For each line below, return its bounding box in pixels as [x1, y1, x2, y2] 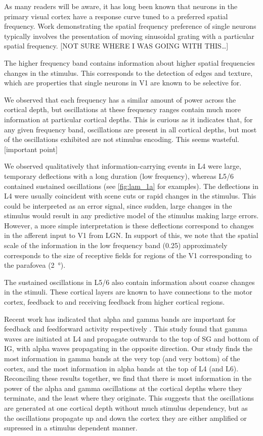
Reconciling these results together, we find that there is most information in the [4, 373, 252, 383]
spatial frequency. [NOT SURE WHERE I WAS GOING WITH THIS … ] [4, 40, 229, 51]
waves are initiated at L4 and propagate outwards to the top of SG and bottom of [4, 333, 258, 344]
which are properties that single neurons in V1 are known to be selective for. [4, 77, 242, 88]
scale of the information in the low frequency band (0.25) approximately [4, 240, 228, 251]
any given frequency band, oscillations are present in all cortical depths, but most [4, 124, 257, 134]
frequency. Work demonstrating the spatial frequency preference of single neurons [4, 21, 256, 31]
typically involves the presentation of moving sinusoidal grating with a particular [4, 30, 254, 41]
